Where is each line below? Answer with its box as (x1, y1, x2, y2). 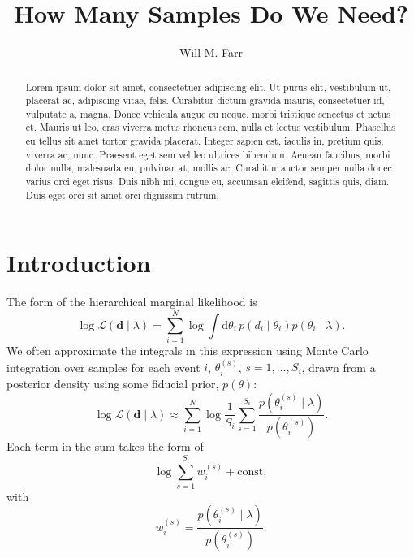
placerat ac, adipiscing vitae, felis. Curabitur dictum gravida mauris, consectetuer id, (25, 93, 385, 107)
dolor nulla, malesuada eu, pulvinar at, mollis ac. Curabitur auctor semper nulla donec (25, 161, 392, 175)
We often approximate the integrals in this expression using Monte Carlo (6, 342, 369, 359)
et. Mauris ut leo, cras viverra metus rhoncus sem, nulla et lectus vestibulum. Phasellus (25, 120, 395, 134)
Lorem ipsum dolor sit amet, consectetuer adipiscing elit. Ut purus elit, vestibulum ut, (25, 80, 391, 93)
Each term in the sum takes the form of (6, 438, 204, 455)
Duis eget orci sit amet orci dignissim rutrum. (25, 188, 219, 201)
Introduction (6, 246, 151, 279)
